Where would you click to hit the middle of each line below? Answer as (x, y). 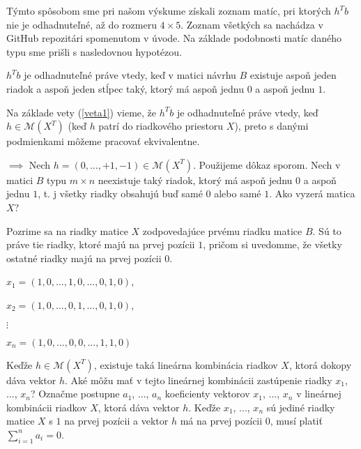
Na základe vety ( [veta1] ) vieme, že (82, 112)
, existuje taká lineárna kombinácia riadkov (186, 364)
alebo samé (238, 193)
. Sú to (327, 230)
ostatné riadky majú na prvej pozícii (84, 258)
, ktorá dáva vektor (139, 407)
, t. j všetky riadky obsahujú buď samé (120, 193)
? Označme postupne (75, 394)
